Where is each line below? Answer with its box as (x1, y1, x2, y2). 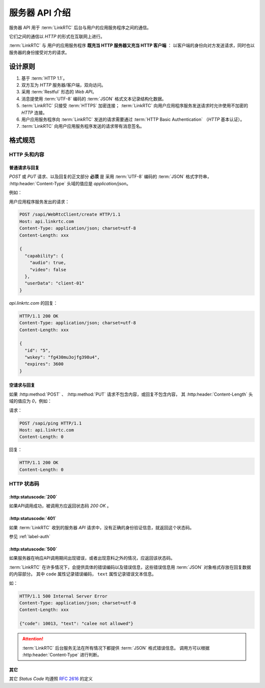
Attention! (22, 636, 44, 642)
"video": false (29, 267, 66, 272)
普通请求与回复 (9, 165, 39, 171)
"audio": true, (29, 260, 66, 265)
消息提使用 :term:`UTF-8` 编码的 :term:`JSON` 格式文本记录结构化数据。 (21, 96, 166, 102)
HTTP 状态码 (9, 481, 39, 487)
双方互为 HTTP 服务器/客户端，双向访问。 (21, 82, 106, 88)
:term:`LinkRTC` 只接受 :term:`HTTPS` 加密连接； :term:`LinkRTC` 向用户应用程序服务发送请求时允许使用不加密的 (21, 103, 248, 109)
